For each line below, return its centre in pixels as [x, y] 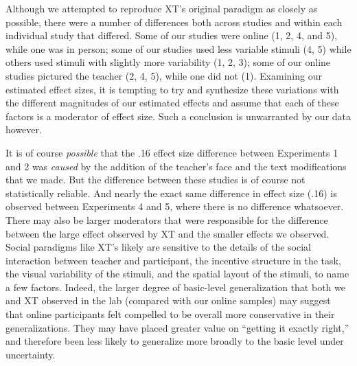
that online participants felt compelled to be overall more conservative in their [170, 314]
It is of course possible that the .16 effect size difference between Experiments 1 [172, 152]
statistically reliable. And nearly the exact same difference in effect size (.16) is [171, 193]
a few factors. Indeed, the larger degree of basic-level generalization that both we [175, 287]
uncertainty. [31, 354]
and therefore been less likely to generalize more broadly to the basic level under [175, 341]
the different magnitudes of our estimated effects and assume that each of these [172, 103]
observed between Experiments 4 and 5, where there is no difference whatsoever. [175, 206]
